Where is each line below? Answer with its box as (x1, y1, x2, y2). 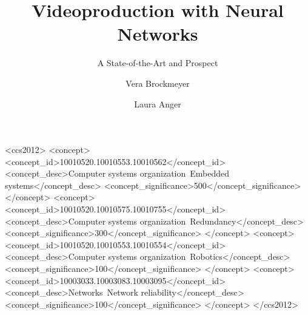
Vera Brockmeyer (126, 76, 190, 89)
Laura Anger (134, 97, 181, 110)
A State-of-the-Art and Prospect (97, 56, 218, 69)
